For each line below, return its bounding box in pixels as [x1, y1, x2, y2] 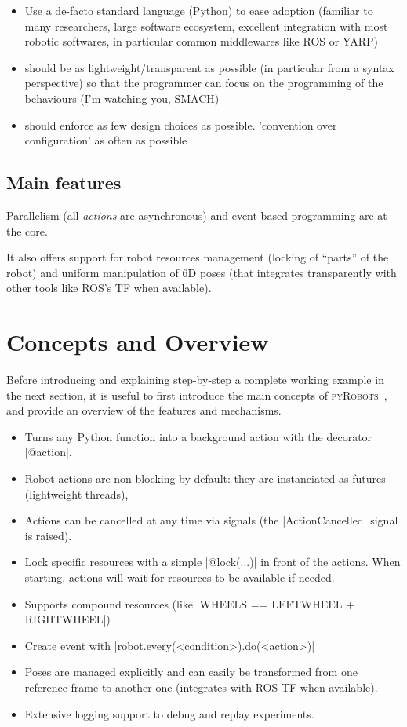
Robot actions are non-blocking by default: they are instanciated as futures [24, 470, 386, 487]
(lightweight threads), [24, 485, 129, 502]
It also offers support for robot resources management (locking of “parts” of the [6, 249, 389, 265]
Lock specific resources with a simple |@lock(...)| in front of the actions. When [24, 553, 401, 570]
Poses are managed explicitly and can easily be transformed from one [24, 663, 358, 680]
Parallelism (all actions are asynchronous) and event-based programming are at [6, 206, 387, 223]
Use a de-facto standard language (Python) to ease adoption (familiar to [24, 2, 373, 18]
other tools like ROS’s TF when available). [6, 279, 212, 296]
